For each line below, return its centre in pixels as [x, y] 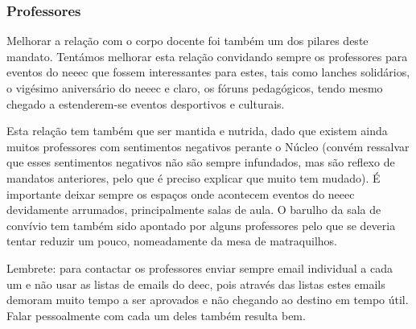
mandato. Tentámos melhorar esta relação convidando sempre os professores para [207, 56]
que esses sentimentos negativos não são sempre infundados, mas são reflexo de [201, 162]
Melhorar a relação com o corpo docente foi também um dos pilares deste [187, 41]
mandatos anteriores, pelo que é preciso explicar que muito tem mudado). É [194, 177]
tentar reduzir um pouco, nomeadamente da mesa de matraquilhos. [172, 241]
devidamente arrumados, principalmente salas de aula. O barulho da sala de [194, 210]
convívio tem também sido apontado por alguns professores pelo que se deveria [201, 225]
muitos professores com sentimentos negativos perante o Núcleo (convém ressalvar [208, 146]
